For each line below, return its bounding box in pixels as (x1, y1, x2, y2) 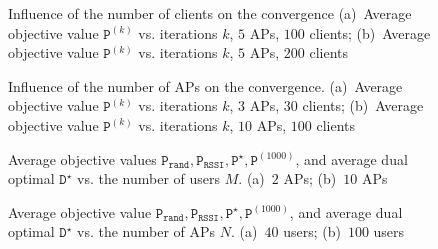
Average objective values (8, 148, 157, 169)
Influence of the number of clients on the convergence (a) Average (8, 3, 412, 23)
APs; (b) (283, 168, 337, 189)
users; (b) (283, 221, 341, 242)
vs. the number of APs (77, 221, 216, 242)
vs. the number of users (77, 168, 221, 189)
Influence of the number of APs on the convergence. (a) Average (8, 75, 403, 96)
